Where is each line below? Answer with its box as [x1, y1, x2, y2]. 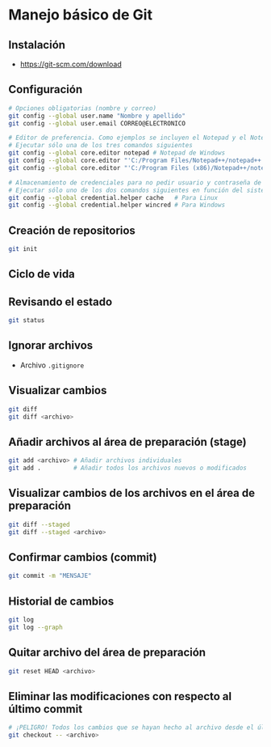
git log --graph [8, 623, 63, 631]
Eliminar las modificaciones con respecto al [8, 690, 232, 703]
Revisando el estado [8, 295, 113, 308]
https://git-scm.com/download [19, 59, 123, 69]
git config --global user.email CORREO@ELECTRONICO [8, 119, 186, 127]
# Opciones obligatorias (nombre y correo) [8, 104, 157, 112]
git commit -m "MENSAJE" [8, 572, 92, 580]
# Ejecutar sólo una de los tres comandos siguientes [8, 142, 194, 150]
